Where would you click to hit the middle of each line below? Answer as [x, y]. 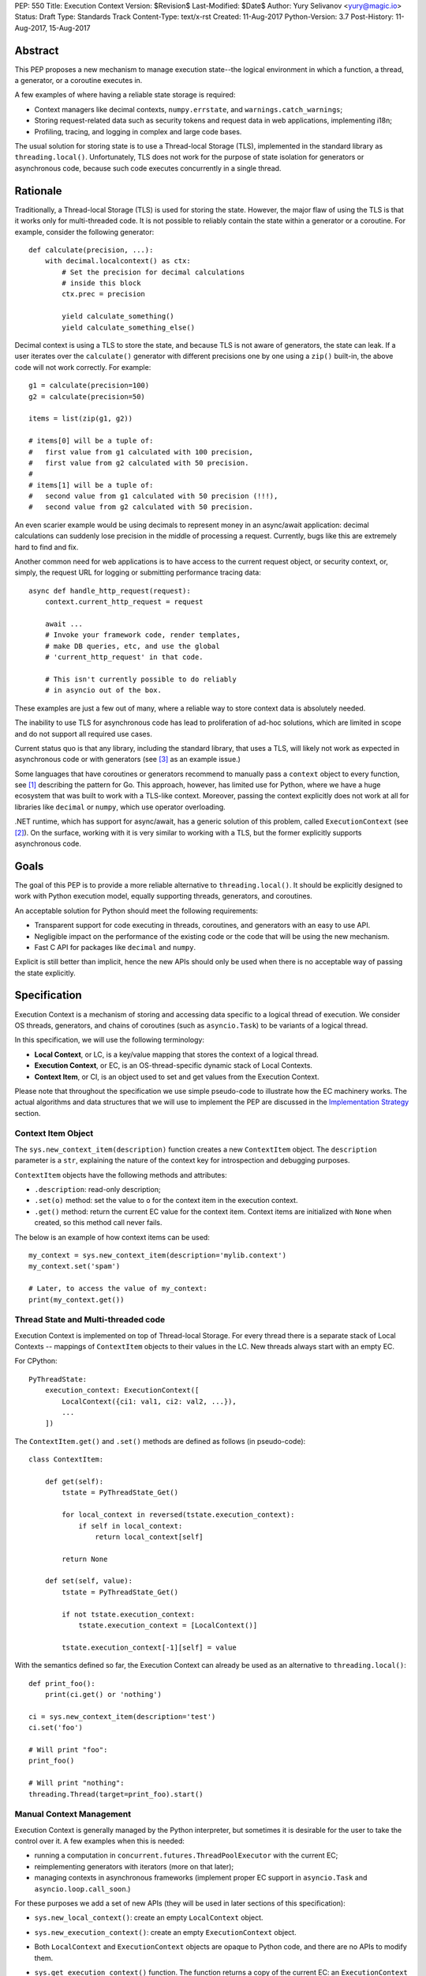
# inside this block [101, 283]
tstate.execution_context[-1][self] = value [149, 1647]
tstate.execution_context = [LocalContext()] [168, 1625]
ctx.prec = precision [104, 294]
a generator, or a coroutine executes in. [78, 81]
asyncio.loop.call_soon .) [82, 1888]
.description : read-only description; [97, 1190]
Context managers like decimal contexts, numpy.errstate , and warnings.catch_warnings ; [189, 109]
